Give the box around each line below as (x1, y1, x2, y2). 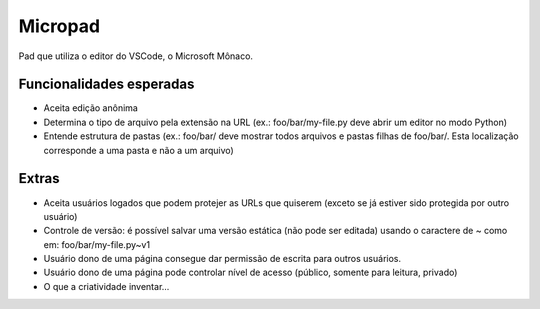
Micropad (18, 15, 100, 37)
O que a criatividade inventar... (43, 280, 170, 292)
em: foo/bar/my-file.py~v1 (43, 238, 150, 250)
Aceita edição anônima (43, 102, 139, 114)
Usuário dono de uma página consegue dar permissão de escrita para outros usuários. (43, 253, 402, 265)
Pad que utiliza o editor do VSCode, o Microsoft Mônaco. (18, 50, 254, 62)
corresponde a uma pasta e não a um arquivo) (43, 144, 234, 156)
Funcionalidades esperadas (18, 76, 195, 93)
